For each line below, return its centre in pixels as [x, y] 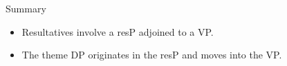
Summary [26, 8]
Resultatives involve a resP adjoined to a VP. [118, 31]
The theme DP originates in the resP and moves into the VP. [152, 55]
